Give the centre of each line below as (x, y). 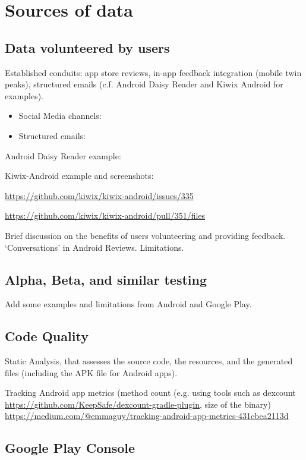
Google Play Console (70, 448)
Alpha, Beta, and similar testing (106, 279)
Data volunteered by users (87, 47)
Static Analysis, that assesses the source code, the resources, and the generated (149, 361)
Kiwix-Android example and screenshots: (79, 176)
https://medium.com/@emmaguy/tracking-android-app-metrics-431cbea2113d (147, 416)
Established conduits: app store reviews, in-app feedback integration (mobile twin (153, 72)
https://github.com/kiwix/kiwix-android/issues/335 (99, 195)
